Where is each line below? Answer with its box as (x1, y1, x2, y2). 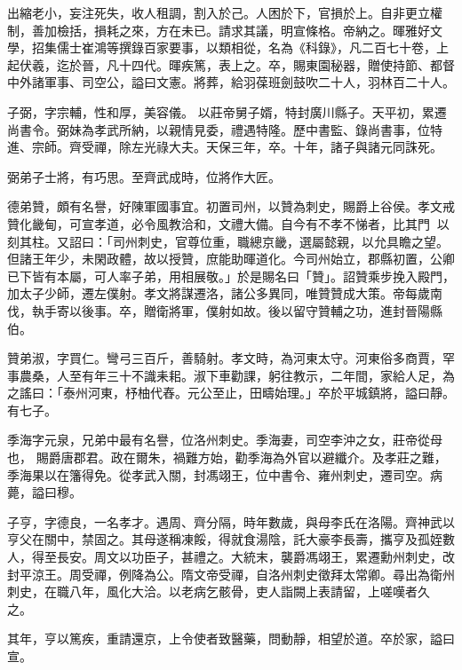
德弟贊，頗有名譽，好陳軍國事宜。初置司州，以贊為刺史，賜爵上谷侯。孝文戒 (7, 197, 455, 216)
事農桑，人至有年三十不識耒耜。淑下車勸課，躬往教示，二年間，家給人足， (7, 366, 442, 384)
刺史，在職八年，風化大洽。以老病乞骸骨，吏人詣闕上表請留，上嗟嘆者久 (7, 582, 430, 601)
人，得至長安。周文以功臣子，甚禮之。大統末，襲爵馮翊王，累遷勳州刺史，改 (7, 548, 455, 566)
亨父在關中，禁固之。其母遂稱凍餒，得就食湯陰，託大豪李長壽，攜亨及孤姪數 (7, 530, 455, 548)
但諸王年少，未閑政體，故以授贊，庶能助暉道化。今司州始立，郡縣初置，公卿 (7, 249, 455, 268)
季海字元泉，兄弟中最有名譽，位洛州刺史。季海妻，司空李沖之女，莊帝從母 (7, 430, 442, 449)
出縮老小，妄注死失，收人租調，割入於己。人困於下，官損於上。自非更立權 (7, 4, 442, 21)
